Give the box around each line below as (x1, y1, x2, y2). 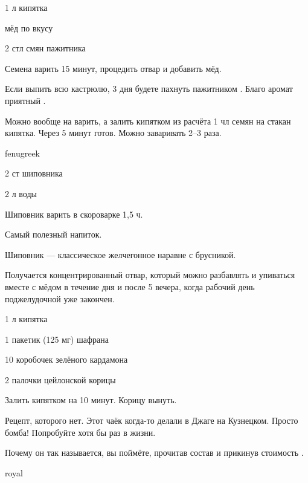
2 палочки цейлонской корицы (5, 373, 116, 386)
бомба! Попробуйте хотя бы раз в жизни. (5, 426, 156, 438)
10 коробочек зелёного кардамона (5, 353, 128, 366)
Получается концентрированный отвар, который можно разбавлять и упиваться (5, 268, 295, 281)
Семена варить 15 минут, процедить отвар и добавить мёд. (5, 62, 222, 74)
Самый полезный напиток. (5, 228, 102, 241)
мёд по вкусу (5, 21, 53, 34)
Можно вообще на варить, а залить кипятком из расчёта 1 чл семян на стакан (5, 114, 291, 127)
